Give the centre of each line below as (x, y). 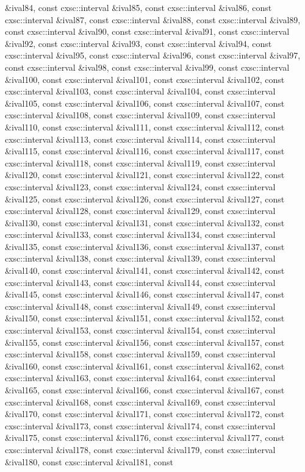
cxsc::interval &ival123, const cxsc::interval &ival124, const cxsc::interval (140, 186)
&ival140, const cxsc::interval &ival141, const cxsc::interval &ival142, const (145, 270)
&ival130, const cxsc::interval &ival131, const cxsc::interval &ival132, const (145, 222)
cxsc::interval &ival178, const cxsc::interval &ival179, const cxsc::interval (140, 449)
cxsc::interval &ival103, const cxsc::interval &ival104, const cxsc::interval (140, 91)
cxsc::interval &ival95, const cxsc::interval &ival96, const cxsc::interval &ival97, (153, 55)
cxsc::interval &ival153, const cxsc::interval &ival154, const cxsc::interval (140, 330)
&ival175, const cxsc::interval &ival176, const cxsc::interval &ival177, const (145, 438)
